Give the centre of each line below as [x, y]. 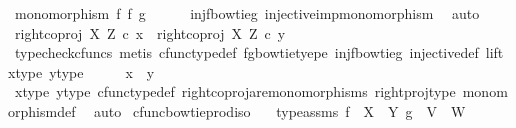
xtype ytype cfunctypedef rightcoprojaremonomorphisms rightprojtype [235, 91]
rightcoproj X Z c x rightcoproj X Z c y [150, 32]
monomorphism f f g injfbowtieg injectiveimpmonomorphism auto [247, 13]
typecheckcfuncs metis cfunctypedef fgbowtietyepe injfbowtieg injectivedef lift [259, 52]
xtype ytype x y [81, 71]
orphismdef [42, 110]
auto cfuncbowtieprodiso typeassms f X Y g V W [280, 110]
